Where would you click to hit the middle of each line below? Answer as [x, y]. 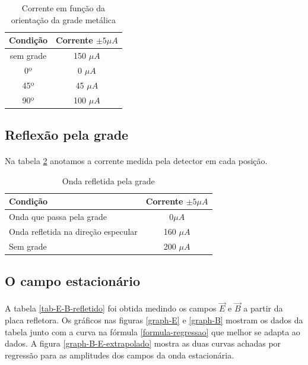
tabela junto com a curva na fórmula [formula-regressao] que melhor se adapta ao [153, 331]
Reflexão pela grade [67, 135]
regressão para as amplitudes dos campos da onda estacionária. [120, 355]
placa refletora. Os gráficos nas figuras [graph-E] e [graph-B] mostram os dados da [154, 320]
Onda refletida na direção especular [73, 231]
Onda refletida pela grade [108, 180]
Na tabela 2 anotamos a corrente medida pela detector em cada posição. [136, 161]
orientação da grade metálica [63, 19]
